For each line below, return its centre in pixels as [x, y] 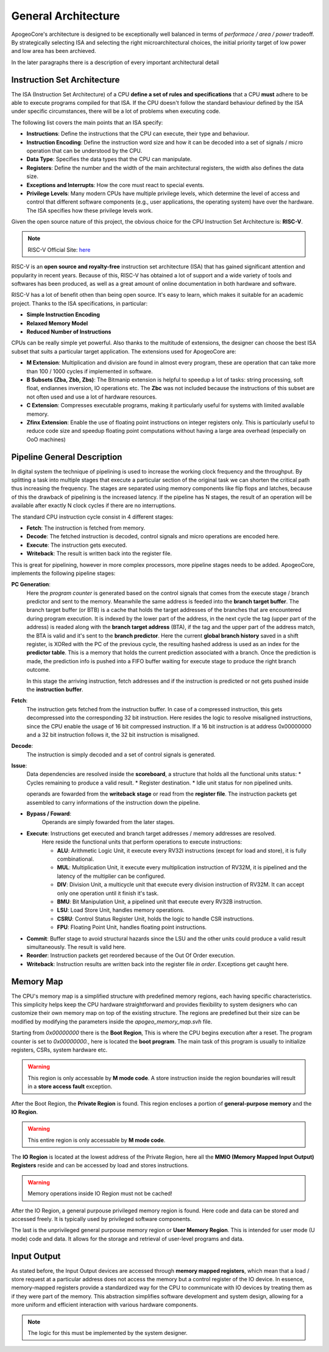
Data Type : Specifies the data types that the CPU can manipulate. [109, 159]
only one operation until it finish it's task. [108, 893]
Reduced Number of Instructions [69, 332]
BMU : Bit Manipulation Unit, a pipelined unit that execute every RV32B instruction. [160, 902]
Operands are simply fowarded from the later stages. [108, 822]
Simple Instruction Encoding [63, 315]
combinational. [76, 859]
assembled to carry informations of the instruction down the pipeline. [113, 802]
